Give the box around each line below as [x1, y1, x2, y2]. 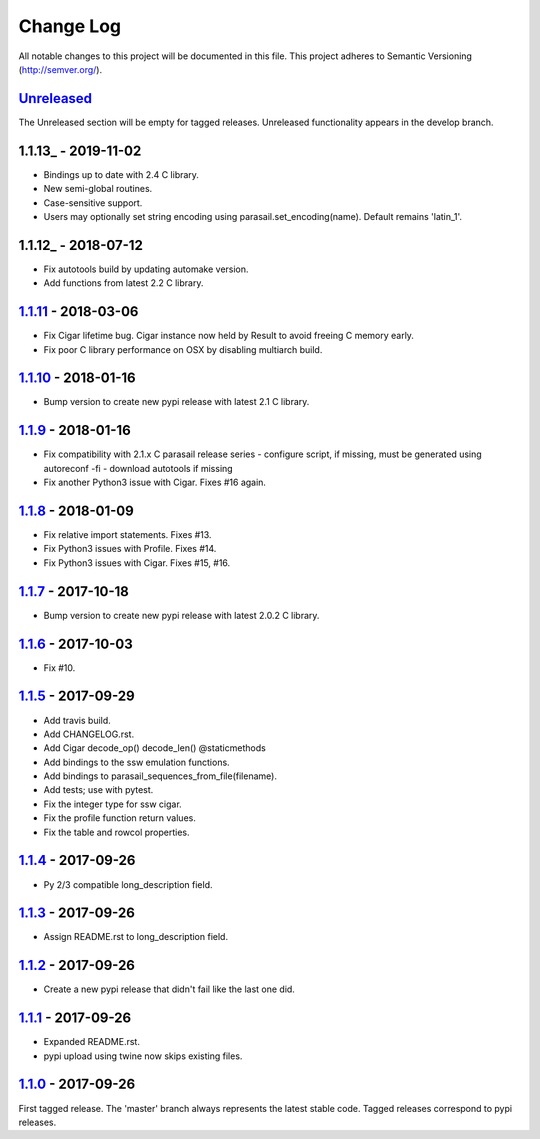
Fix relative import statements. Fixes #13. [43, 529, 212, 541]
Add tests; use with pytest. [43, 784, 154, 796]
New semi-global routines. [43, 183, 153, 195]
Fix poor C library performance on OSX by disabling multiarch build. [43, 343, 323, 355]
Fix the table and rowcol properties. [43, 826, 190, 838]
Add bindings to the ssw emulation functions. [43, 756, 230, 768]
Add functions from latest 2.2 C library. [43, 277, 204, 289]
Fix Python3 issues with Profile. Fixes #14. [43, 543, 217, 555]
